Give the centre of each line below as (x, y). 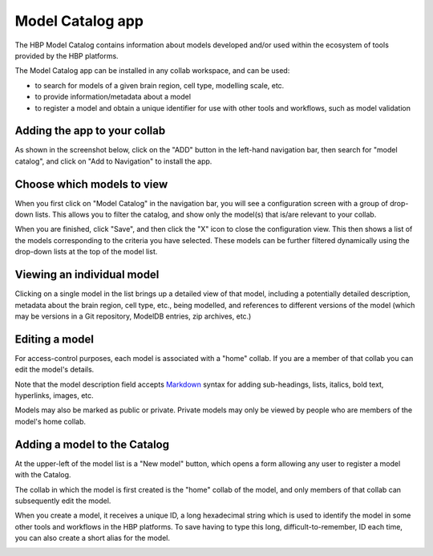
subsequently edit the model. (63, 501)
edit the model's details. (55, 370)
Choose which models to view (91, 184)
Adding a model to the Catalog (92, 444)
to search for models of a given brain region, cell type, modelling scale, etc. (160, 85)
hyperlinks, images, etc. (54, 396)
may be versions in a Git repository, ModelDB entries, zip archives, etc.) (133, 316)
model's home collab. (50, 421)
